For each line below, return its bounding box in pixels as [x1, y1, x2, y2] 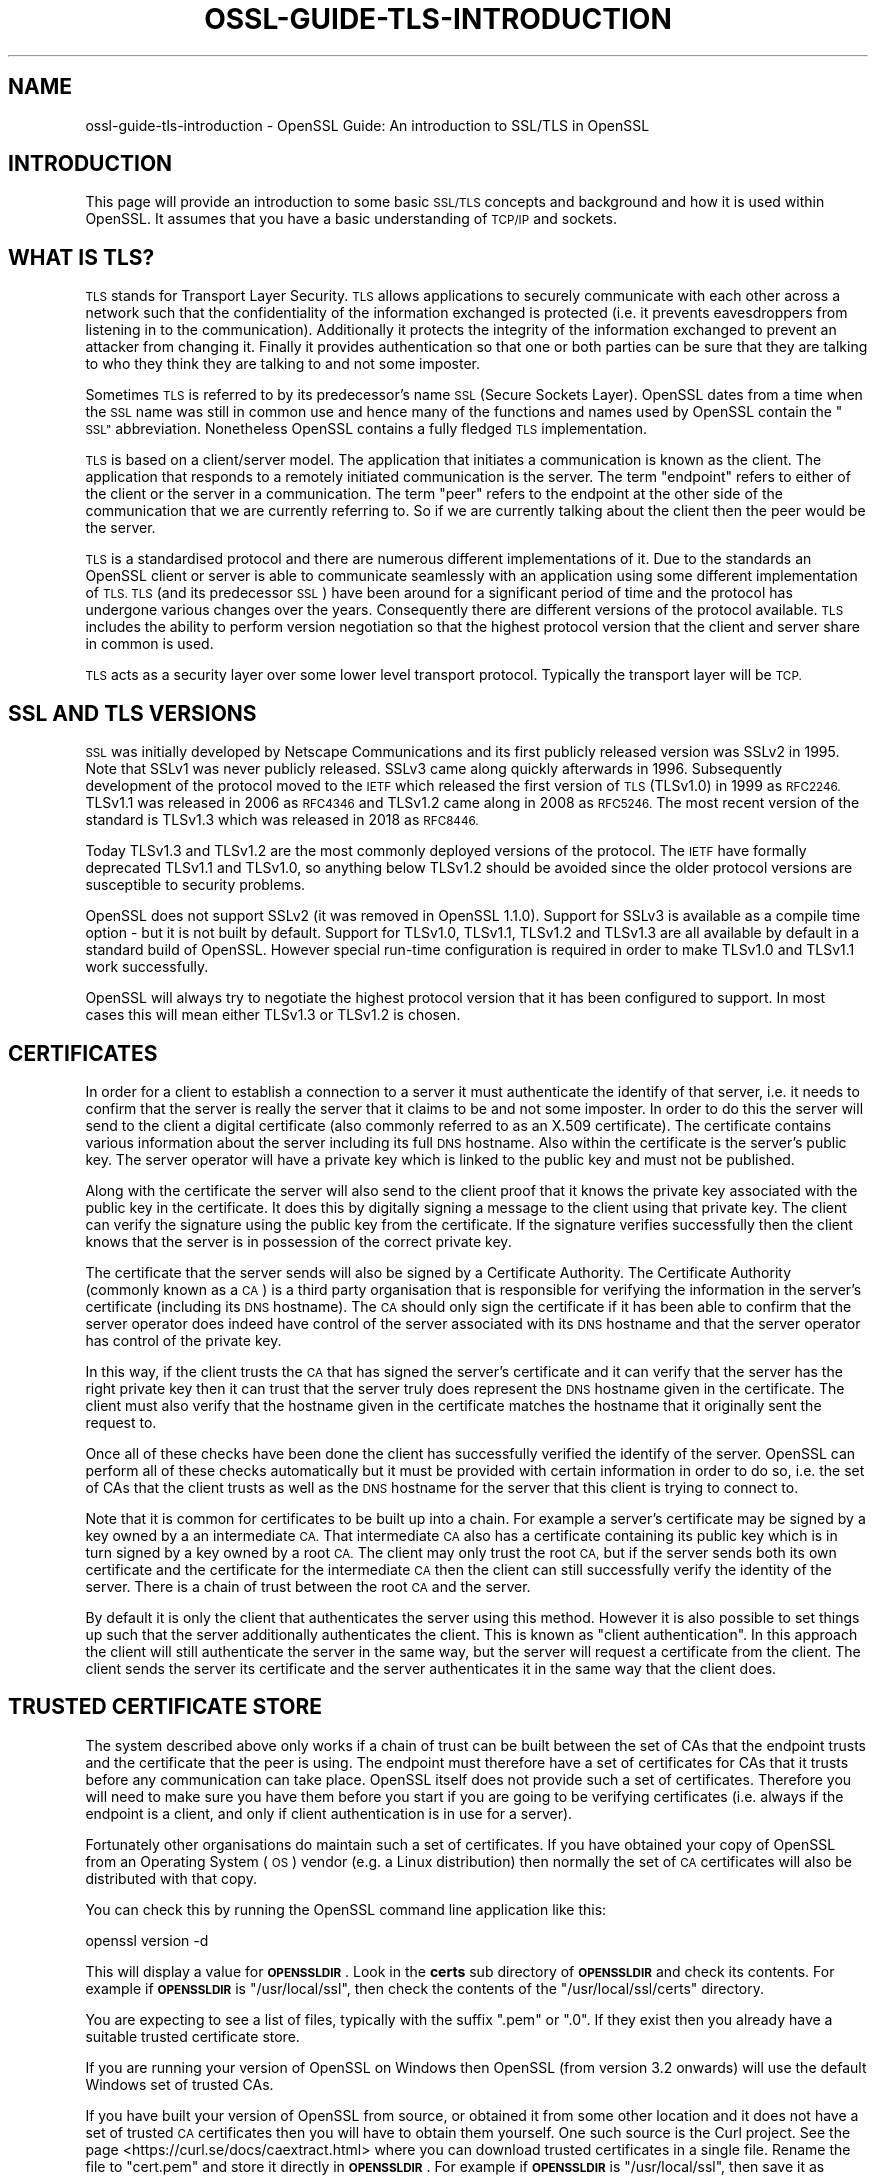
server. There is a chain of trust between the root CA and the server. [85, 1577, 531, 1595]
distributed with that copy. [85, 1869, 257, 1887]
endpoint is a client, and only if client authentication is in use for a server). [85, 1804, 573, 1822]
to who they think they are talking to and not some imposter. [85, 355, 481, 373]
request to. [85, 1413, 157, 1431]
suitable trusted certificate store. [85, 2027, 300, 2045]
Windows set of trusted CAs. [85, 2075, 274, 2093]
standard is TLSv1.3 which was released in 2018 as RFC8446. [85, 811, 479, 829]
